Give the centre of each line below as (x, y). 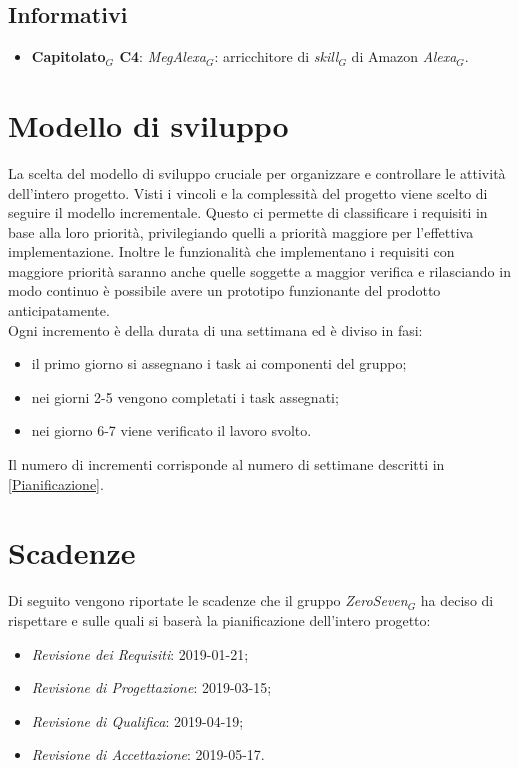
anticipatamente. (59, 310)
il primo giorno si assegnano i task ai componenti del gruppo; (219, 363)
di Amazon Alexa (404, 56)
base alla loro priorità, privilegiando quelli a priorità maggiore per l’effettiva (241, 231)
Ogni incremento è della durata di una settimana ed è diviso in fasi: (215, 329)
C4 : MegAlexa (162, 56)
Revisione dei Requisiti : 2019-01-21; (140, 653)
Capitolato (68, 56)
